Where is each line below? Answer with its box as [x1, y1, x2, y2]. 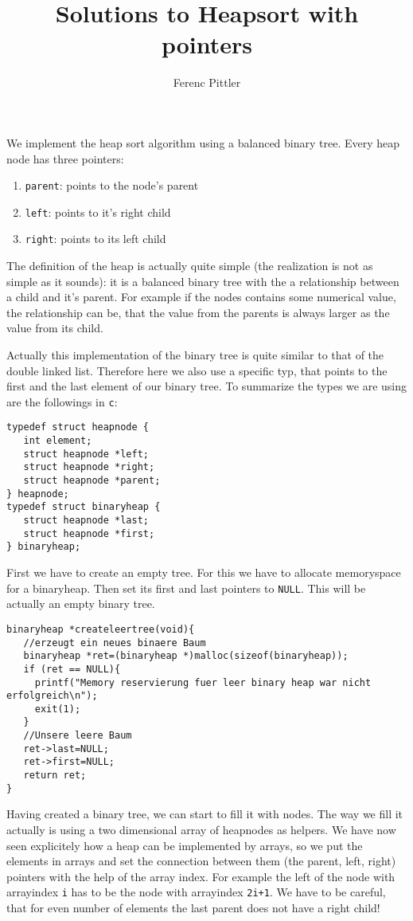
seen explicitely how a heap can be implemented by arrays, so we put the [6, 837, 363, 853]
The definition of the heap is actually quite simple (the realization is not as [6, 257, 373, 274]
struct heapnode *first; [23, 527, 155, 539]
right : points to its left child [25, 230, 166, 247]
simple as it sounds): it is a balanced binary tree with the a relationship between [6, 272, 399, 289]
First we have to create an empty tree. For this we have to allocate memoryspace [6, 564, 401, 581]
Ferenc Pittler [173, 74, 241, 91]
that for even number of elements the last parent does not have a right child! [6, 899, 380, 916]
